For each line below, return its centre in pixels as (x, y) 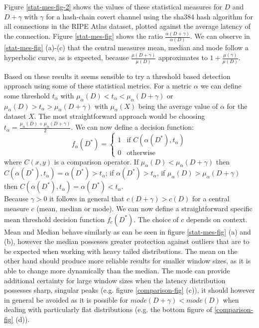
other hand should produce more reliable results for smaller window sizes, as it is (128, 261)
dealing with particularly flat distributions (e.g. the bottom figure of (108, 309)
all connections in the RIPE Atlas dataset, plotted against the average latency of (127, 26)
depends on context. (217, 219)
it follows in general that (87, 199)
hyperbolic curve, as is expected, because (66, 57)
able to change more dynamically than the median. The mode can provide (117, 270)
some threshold (27, 95)
